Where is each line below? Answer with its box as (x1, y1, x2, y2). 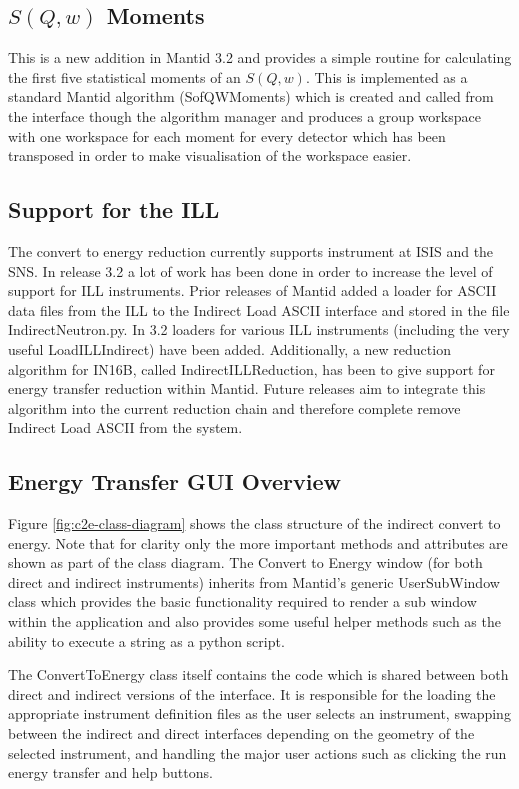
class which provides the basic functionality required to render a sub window (8, 591, 477, 612)
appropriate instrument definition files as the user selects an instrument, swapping (8, 703, 511, 724)
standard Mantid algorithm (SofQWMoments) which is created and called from (8, 86, 494, 107)
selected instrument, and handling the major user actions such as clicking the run (8, 742, 507, 763)
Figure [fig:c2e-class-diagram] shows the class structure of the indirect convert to (8, 513, 501, 534)
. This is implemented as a (305, 66, 468, 87)
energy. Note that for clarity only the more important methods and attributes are (8, 532, 508, 553)
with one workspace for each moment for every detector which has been (8, 125, 446, 146)
